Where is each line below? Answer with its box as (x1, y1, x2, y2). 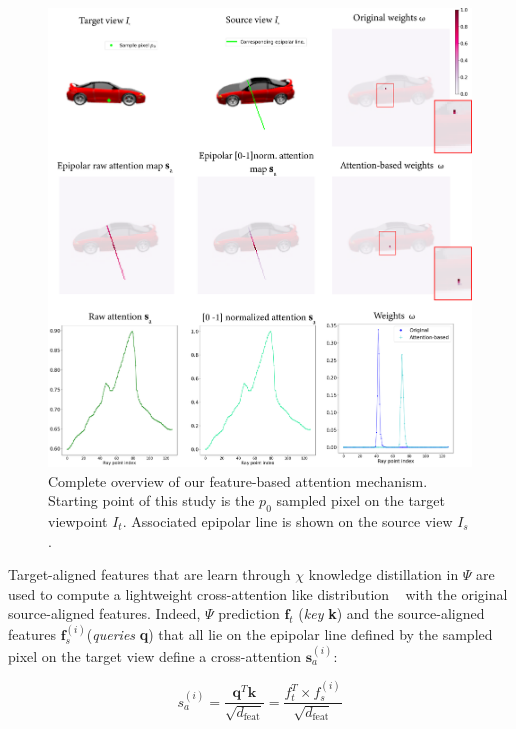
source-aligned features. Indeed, (8, 603, 201, 624)
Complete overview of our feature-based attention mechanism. (48, 470, 428, 491)
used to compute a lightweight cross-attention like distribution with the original (8, 583, 508, 604)
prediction (218, 603, 280, 624)
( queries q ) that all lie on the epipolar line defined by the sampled (86, 624, 493, 645)
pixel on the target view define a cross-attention (8, 645, 302, 666)
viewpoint (48, 510, 108, 531)
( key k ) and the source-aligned (298, 603, 485, 624)
